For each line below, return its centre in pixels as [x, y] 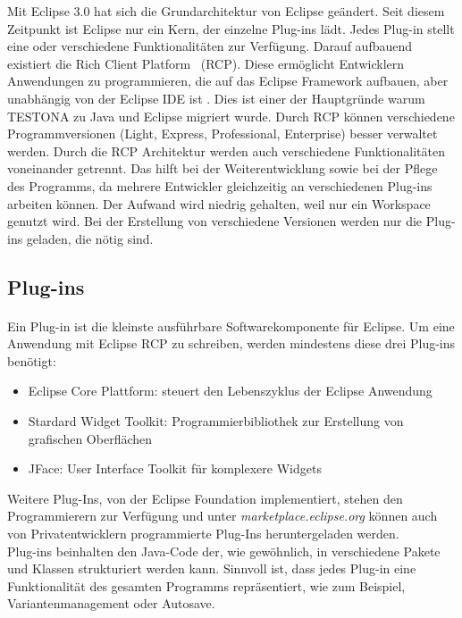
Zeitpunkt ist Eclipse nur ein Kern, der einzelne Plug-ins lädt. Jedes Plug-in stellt [231, 28]
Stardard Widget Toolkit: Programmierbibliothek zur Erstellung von [216, 421]
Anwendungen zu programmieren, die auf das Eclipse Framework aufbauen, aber [228, 81]
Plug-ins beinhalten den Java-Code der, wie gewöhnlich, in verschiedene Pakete [224, 551]
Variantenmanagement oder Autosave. [111, 603]
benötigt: [32, 360]
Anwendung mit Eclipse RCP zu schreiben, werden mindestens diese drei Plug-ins [231, 343]
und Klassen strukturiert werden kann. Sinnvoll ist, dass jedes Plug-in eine [212, 568]
